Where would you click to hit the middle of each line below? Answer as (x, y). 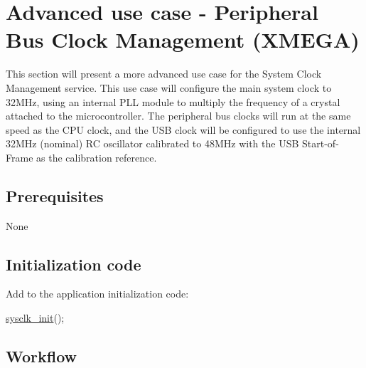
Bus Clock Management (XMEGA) (183, 40)
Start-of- (321, 143)
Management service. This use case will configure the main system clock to (169, 87)
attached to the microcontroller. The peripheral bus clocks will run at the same (178, 116)
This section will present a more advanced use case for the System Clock (164, 74)
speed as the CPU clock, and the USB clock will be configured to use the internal (183, 129)
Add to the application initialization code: (97, 294)
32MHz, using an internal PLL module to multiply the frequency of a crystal (173, 101)
